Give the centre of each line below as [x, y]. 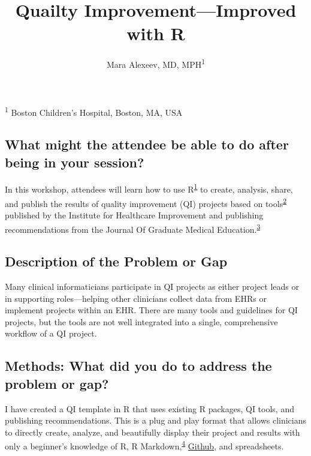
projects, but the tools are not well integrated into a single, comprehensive [141, 321]
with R [156, 33]
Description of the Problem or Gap [116, 261]
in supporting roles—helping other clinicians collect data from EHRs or [136, 298]
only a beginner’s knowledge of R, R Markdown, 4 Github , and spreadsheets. [144, 445]
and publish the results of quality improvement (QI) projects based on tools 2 [146, 202]
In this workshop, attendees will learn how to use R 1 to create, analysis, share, [149, 188]
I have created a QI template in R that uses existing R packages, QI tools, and [150, 408]
